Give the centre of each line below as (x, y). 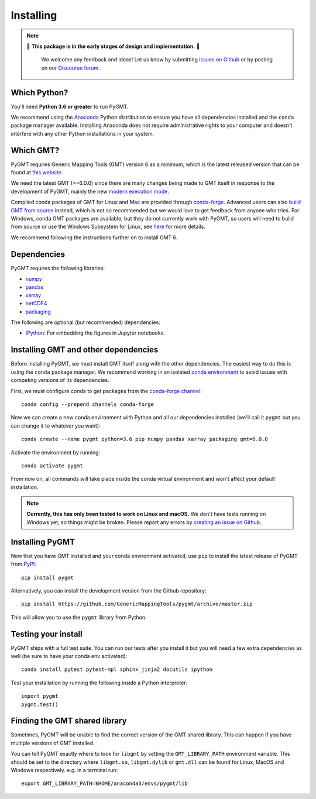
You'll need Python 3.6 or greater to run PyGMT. (70, 106)
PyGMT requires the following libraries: (58, 268)
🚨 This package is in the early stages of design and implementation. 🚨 (113, 46)
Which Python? (39, 93)
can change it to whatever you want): (56, 426)
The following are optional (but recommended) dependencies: (86, 322)
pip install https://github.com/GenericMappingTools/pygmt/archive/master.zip (137, 604)
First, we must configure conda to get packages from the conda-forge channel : (106, 391)
